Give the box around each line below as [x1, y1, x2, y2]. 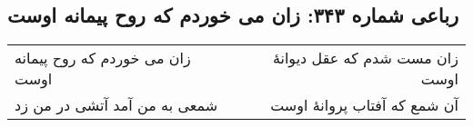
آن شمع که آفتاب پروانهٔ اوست [270, 94, 458, 116]
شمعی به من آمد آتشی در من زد [15, 94, 218, 116]
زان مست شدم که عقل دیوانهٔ [272, 47, 458, 69]
